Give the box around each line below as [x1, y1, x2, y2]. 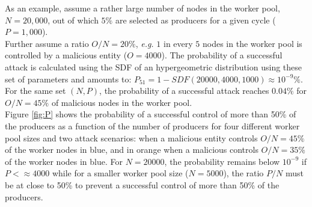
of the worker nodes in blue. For [5, 155, 123, 167]
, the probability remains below [164, 155, 280, 167]
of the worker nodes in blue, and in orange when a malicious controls [5, 143, 258, 156]
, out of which [47, 13, 99, 26]
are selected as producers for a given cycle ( [115, 13, 276, 26]
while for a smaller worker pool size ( [52, 167, 189, 179]
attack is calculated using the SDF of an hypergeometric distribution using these [5, 60, 302, 73]
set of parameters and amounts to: [5, 72, 132, 85]
